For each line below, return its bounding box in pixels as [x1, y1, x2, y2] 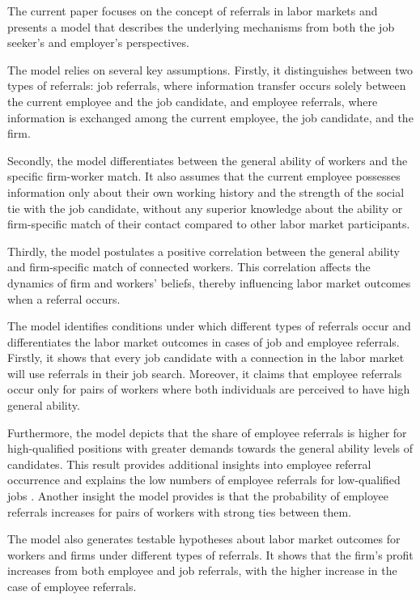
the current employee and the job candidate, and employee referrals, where [7, 92, 378, 109]
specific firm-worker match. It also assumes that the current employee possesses [7, 168, 401, 185]
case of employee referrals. [7, 578, 137, 594]
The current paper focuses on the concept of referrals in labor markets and [7, 2, 378, 19]
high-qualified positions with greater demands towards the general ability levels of [7, 440, 414, 457]
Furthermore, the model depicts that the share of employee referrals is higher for [7, 423, 407, 440]
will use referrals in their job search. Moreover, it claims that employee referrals [7, 364, 402, 381]
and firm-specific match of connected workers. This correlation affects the [7, 258, 371, 275]
